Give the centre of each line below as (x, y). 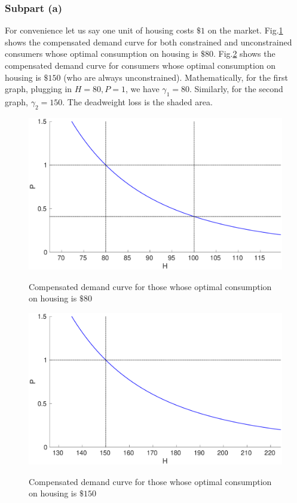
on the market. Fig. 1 (245, 30)
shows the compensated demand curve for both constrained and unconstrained (148, 42)
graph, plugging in (39, 89)
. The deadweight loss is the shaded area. (137, 101)
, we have (142, 89)
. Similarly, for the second (236, 89)
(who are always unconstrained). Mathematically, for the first (176, 77)
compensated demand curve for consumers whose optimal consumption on (140, 65)
